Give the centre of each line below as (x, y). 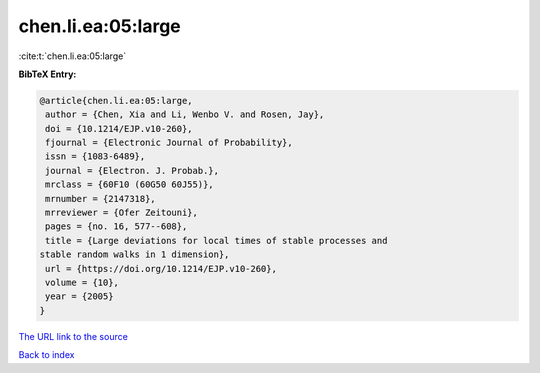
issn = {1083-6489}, (95, 156)
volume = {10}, (82, 282)
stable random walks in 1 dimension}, (134, 254)
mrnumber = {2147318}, (101, 198)
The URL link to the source (73, 336)
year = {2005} (79, 296)
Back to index (46, 355)
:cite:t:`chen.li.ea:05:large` (72, 56)
